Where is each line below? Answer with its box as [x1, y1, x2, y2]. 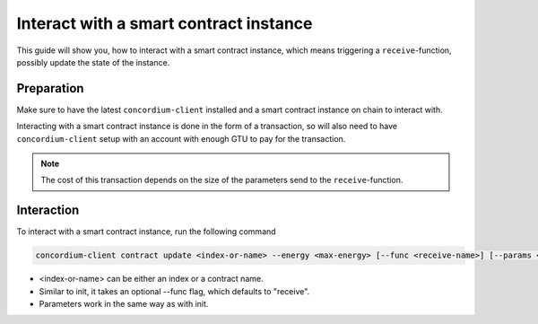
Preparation [16, 81, 84, 96]
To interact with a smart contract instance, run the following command [16, 226, 277, 237]
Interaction [16, 203, 80, 218]
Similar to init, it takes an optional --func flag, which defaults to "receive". [39, 285, 310, 296]
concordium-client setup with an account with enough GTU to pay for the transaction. [16, 133, 346, 144]
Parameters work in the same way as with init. [39, 299, 209, 310]
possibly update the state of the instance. [16, 57, 170, 67]
